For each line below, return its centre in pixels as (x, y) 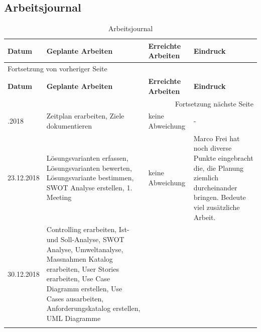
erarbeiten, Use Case (78, 279)
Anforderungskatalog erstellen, (93, 308)
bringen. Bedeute (220, 197)
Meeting (59, 197)
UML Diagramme (74, 318)
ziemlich (206, 178)
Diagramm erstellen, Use (84, 288)
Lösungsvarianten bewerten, (89, 168)
